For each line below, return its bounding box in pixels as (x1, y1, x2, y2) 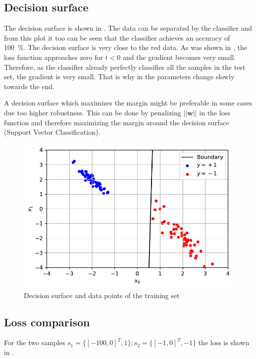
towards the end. (4, 81, 55, 91)
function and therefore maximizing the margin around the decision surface (4, 117, 229, 127)
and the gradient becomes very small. (122, 51, 236, 62)
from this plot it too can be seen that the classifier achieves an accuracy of (4, 32, 230, 43)
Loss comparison (4, 314, 90, 329)
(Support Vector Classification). (4, 127, 101, 137)
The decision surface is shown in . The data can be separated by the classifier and (4, 23, 253, 33)
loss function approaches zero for (4, 51, 103, 62)
